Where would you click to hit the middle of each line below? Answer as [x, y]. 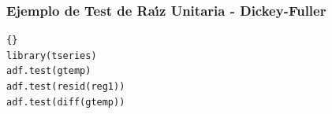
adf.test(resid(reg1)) [66, 86]
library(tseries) [52, 55]
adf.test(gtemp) [49, 71]
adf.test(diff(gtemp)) [66, 102]
